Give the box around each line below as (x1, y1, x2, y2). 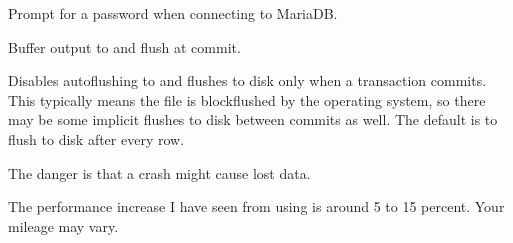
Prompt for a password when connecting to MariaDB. (8, 3, 338, 23)
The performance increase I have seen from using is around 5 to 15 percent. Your (8, 196, 505, 217)
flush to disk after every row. (8, 128, 185, 149)
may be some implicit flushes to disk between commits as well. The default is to (8, 109, 498, 130)
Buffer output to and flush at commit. (8, 36, 241, 57)
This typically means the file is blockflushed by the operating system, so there (8, 89, 486, 110)
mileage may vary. (8, 215, 119, 236)
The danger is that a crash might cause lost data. (8, 162, 311, 183)
